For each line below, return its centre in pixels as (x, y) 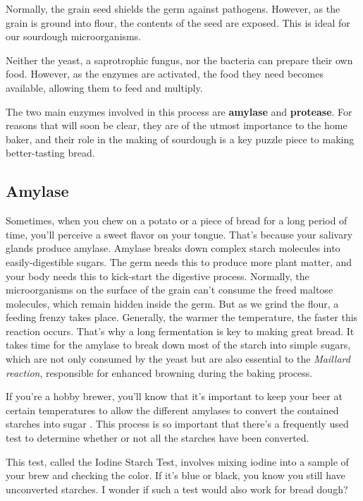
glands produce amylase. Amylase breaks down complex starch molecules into (173, 248)
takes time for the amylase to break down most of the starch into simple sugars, (178, 345)
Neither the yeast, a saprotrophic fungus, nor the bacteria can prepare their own (179, 60)
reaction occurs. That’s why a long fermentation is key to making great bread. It (180, 331)
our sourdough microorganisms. (74, 36)
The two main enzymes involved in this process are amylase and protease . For (179, 111)
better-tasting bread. (50, 153)
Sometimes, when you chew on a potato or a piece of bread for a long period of (177, 221)
